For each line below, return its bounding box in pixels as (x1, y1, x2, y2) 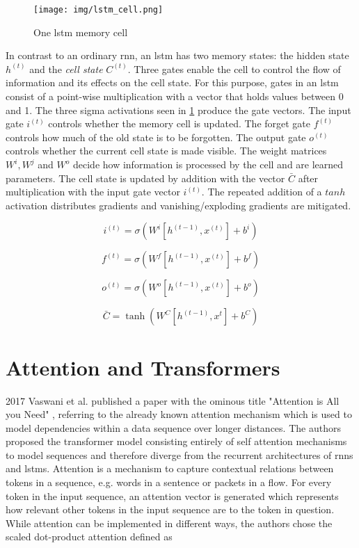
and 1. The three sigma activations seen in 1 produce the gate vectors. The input (6, 102, 351, 117)
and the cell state (29, 61, 103, 76)
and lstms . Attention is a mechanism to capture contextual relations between (6, 461, 334, 476)
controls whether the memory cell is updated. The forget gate (48, 116, 311, 131)
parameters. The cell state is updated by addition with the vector (6, 170, 285, 185)
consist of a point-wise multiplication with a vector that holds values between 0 (6, 89, 344, 104)
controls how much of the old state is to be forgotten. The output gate (6, 129, 306, 144)
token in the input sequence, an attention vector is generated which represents (6, 488, 339, 503)
